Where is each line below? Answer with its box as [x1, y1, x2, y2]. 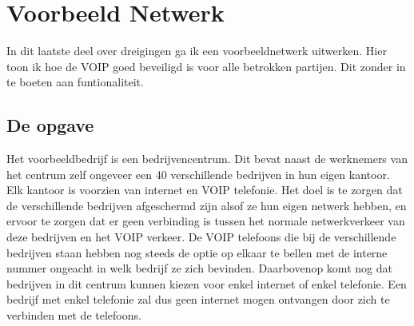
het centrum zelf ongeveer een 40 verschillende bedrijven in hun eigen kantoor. [6, 165, 390, 182]
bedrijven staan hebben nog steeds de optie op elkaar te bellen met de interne [6, 244, 388, 260]
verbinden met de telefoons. [6, 307, 141, 324]
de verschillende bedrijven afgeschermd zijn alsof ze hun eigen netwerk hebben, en [6, 197, 407, 213]
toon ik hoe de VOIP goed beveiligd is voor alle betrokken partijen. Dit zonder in [6, 58, 406, 74]
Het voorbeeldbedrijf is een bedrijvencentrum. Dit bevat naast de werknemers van [6, 150, 408, 167]
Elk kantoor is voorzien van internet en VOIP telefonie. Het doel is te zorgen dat [6, 181, 403, 198]
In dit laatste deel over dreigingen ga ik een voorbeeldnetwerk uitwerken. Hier [6, 42, 387, 59]
